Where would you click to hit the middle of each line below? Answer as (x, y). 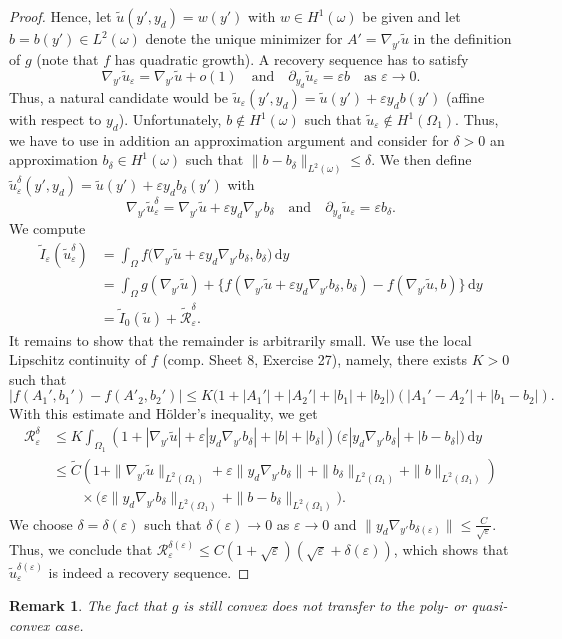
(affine (465, 97)
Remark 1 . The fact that (88, 605)
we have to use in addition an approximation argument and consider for (229, 139)
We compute (47, 228)
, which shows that (451, 549)
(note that (67, 58)
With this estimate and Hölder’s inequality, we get (163, 413)
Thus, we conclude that (81, 549)
